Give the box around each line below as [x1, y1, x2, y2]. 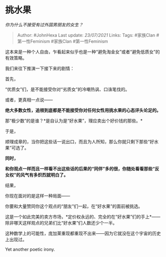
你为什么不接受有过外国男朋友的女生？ [5, 22, 83, 28]
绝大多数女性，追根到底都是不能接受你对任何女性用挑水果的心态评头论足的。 [5, 107, 161, 113]
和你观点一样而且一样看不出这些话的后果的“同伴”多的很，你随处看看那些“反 [5, 165, 160, 171]
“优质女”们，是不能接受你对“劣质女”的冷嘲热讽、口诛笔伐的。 [5, 86, 130, 92]
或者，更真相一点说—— [5, 96, 53, 102]
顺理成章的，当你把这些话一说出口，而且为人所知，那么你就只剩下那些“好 [5, 138, 155, 144]
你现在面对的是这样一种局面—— [5, 193, 70, 198]
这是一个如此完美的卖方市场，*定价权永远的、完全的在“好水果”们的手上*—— [5, 214, 161, 220]
